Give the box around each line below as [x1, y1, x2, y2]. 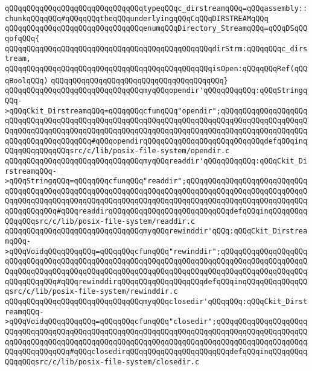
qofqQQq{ [5, 34, 40, 43]
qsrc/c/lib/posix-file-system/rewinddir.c [5, 287, 178, 296]
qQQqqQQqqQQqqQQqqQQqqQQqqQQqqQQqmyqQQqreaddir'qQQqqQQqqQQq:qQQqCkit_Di [5, 156, 308, 165]
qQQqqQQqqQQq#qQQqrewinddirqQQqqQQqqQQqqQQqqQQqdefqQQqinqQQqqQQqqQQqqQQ [5, 277, 308, 286]
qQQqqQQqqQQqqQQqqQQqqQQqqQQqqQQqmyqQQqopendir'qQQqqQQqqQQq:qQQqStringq [5, 86, 308, 95]
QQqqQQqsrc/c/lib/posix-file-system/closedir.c [5, 357, 200, 366]
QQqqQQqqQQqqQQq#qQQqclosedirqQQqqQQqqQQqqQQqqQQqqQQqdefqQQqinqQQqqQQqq [5, 347, 308, 357]
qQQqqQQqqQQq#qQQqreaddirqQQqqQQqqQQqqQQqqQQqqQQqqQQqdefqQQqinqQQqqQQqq [5, 207, 308, 216]
